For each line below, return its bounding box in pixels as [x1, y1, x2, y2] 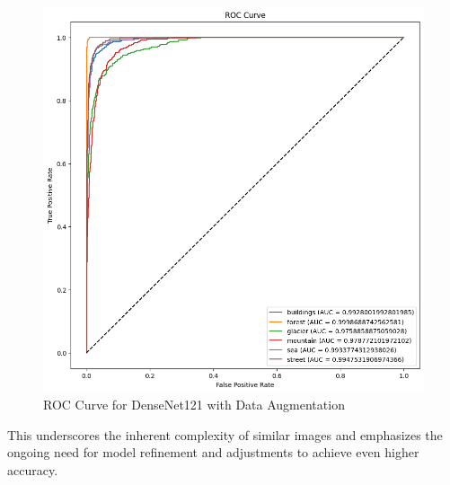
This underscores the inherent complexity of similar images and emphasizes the [7, 425, 443, 444]
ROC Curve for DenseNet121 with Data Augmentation [43, 395, 345, 414]
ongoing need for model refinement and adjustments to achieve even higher [7, 443, 419, 462]
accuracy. [7, 460, 58, 479]
